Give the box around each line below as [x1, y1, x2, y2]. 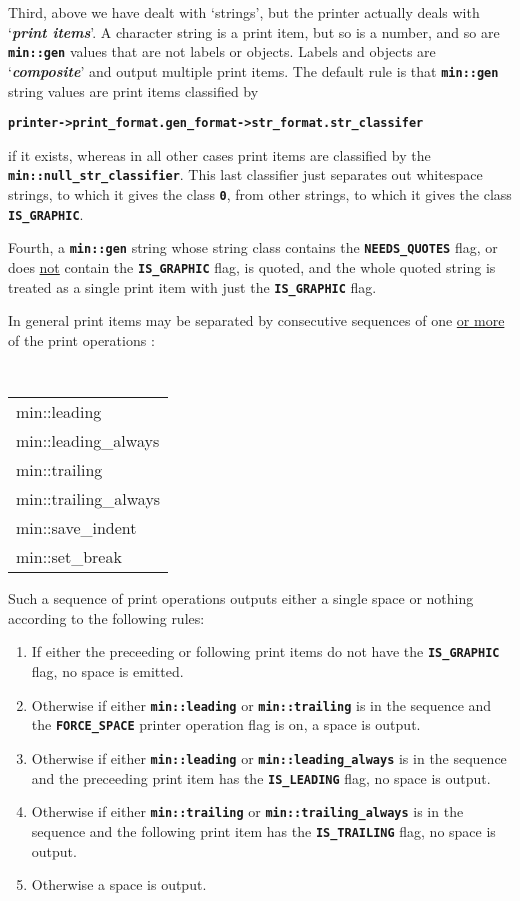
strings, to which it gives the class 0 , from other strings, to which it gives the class [8, 184, 512, 204]
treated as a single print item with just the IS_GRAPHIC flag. [8, 276, 377, 297]
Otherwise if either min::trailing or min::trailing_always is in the [31, 801, 464, 822]
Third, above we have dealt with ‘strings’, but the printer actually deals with [8, 2, 480, 22]
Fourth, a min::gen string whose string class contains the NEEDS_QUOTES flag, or [8, 237, 498, 258]
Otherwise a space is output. [31, 874, 207, 895]
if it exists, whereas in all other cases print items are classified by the [8, 144, 431, 165]
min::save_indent [16, 516, 137, 540]
